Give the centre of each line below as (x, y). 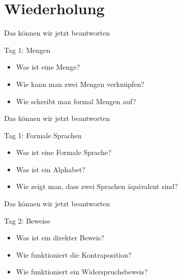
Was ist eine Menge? (48, 67)
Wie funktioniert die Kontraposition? (74, 254)
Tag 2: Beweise (27, 220)
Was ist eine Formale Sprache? (64, 152)
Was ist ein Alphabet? (51, 169)
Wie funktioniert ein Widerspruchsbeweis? (82, 272)
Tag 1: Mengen (27, 50)
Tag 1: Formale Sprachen (43, 135)
